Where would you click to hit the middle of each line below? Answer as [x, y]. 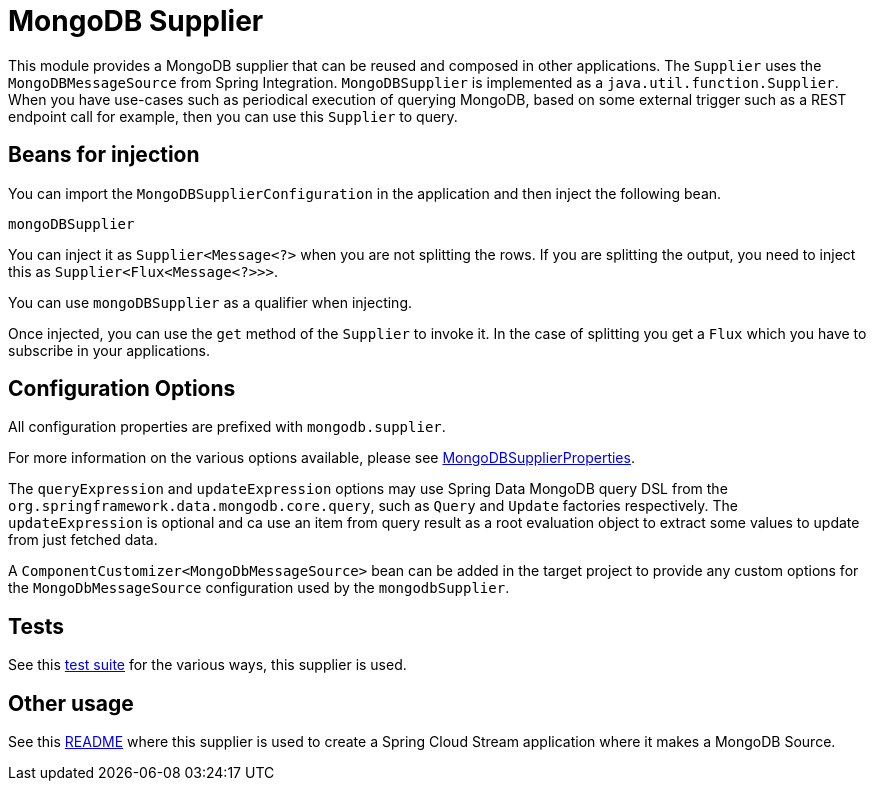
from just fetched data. [83, 540]
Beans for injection [104, 155]
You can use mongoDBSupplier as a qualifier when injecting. [210, 302]
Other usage [71, 703]
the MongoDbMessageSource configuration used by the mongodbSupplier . [259, 588]
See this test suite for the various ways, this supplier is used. [207, 665]
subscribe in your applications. [109, 350]
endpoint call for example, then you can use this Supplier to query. [233, 116]
